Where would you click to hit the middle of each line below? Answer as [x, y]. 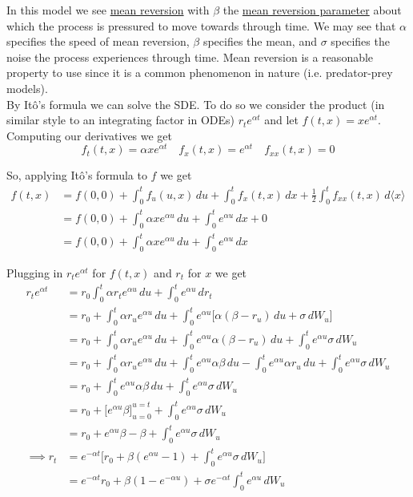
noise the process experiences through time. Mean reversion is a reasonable [190, 57]
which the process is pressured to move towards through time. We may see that [201, 25]
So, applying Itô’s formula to [77, 175]
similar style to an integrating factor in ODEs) [121, 120]
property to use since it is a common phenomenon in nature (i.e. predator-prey [200, 73]
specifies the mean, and [260, 41]
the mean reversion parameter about [312, 10]
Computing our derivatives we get [90, 135]
